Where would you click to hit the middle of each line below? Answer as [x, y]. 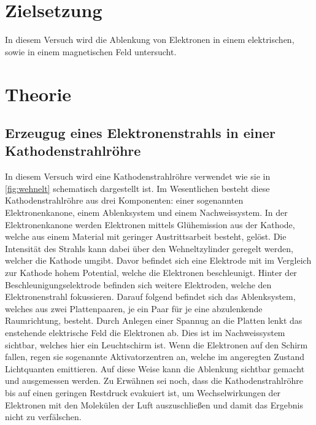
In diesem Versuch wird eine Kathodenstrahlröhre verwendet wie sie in [138, 176]
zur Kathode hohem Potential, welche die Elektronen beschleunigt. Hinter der [151, 273]
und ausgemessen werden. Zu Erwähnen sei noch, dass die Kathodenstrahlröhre [154, 381]
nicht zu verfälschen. [43, 417]
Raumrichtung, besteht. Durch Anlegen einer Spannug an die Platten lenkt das [154, 320]
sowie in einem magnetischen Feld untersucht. [91, 51]
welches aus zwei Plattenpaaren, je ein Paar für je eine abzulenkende [134, 308]
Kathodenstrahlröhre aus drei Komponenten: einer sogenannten [124, 200]
